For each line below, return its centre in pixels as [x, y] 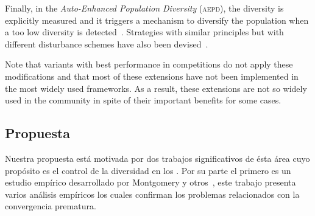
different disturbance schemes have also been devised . [107, 44]
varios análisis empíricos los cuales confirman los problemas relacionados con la [152, 194]
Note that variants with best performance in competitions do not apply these [149, 64]
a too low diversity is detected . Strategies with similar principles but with [144, 32]
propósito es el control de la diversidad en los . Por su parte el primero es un [148, 170]
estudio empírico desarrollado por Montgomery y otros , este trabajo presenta [150, 182]
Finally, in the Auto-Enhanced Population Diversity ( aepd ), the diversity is [144, 8]
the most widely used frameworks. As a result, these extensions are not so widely [156, 88]
